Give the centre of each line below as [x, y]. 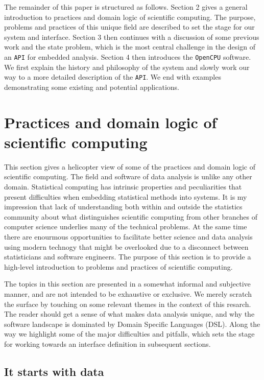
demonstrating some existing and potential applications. [92, 87]
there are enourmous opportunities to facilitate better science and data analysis [128, 236]
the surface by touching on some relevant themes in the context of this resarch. [128, 304]
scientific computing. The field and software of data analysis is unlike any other [128, 176]
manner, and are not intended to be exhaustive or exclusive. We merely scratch [128, 293]
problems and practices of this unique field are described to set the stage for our [129, 27]
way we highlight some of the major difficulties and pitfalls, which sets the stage [129, 334]
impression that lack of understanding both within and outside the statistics [123, 207]
